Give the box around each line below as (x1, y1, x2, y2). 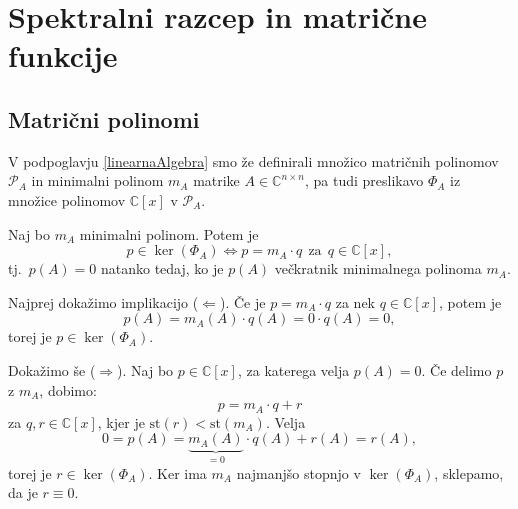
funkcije (8, 35, 118, 76)
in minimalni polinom (31, 170, 164, 191)
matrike (193, 170, 240, 191)
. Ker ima (148, 462, 207, 483)
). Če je (219, 291, 266, 312)
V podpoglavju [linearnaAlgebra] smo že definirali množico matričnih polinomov (8, 150, 499, 171)
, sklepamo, (434, 462, 504, 483)
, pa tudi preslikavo (304, 170, 424, 191)
